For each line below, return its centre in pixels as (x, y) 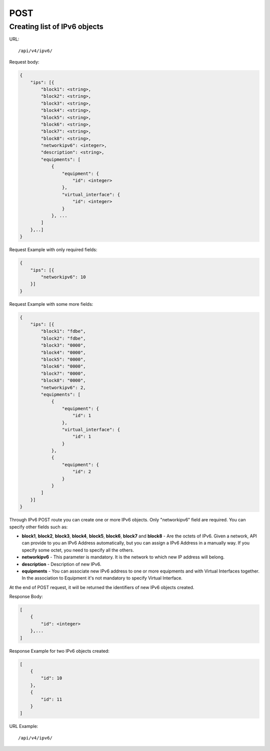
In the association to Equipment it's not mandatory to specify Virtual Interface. (102, 578)
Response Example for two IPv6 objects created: (59, 651)
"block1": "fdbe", (63, 331)
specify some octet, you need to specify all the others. (78, 550)
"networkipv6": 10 (63, 277)
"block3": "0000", (63, 345)
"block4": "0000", (63, 352)
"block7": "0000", (63, 373)
